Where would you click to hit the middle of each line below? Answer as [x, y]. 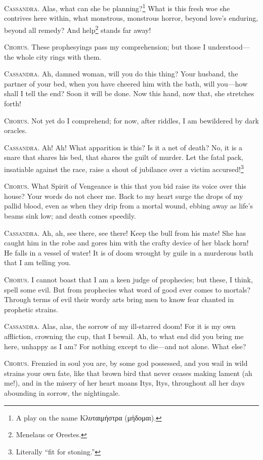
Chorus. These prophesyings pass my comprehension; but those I [105, 47]
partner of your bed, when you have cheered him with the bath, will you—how [126, 83]
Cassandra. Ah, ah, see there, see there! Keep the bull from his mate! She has [125, 233]
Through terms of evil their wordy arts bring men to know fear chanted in [119, 299]
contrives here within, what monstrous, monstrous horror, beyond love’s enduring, [131, 18]
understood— [229, 47]
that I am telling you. [37, 262]
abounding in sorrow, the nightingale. [62, 392]
